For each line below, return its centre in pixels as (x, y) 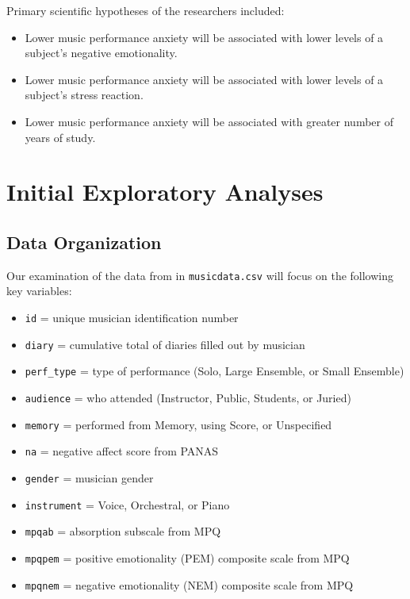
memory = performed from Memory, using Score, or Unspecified (178, 424)
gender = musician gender (89, 477)
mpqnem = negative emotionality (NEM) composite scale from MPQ (189, 584)
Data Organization (84, 242)
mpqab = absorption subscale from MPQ (123, 531)
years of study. (60, 137)
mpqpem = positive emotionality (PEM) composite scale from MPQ (187, 557)
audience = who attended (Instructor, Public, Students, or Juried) (188, 397)
